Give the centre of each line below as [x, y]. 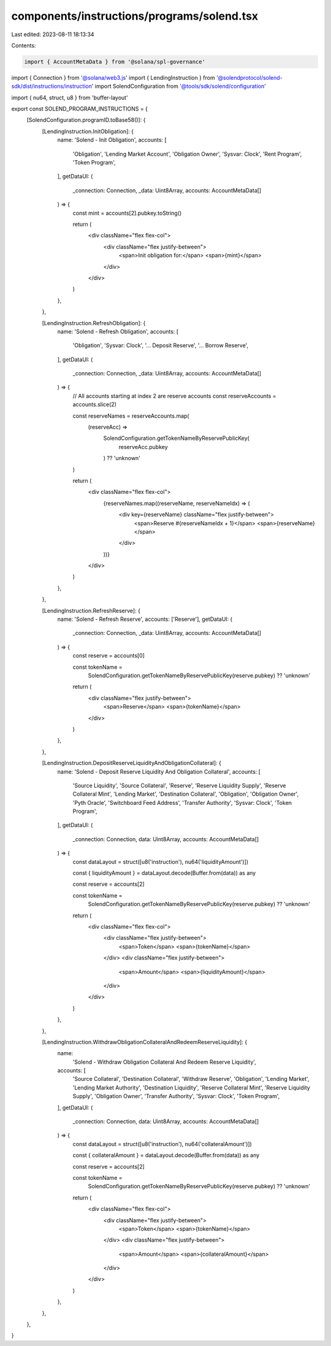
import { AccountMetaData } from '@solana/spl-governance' [115, 62]
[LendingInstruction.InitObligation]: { [88, 131]
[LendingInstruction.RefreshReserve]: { [91, 610]
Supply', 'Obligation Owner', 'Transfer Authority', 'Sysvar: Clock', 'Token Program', [176, 1096]
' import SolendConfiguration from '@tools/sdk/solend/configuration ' [179, 87]
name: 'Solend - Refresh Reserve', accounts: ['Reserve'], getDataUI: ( [145, 619]
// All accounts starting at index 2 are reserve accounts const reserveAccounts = [174, 396]
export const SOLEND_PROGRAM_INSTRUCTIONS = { [80, 109]
